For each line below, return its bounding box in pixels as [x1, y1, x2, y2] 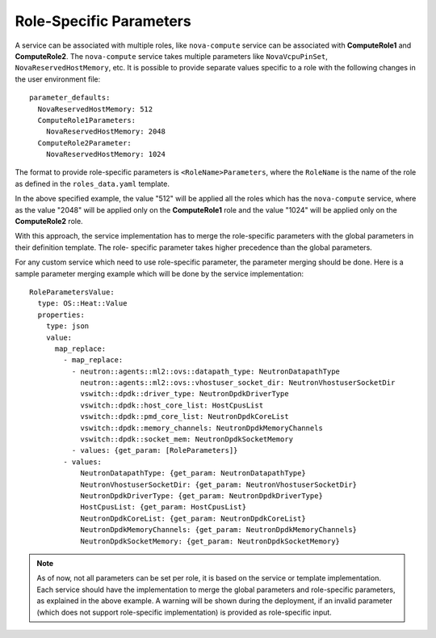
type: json [45, 322, 90, 331]
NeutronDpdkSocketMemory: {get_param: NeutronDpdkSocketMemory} [80, 536, 341, 546]
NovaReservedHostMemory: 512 [37, 104, 153, 113]
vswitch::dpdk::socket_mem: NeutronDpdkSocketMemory [80, 435, 294, 444]
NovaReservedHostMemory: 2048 [45, 127, 166, 137]
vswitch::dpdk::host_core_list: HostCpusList [80, 400, 264, 410]
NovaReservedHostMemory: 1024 [45, 150, 166, 159]
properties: [37, 310, 85, 319]
